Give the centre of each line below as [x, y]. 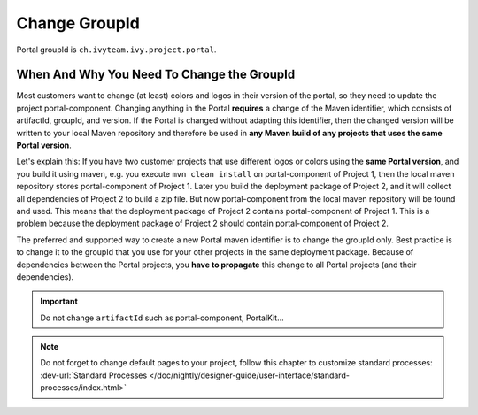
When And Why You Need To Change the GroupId [156, 75]
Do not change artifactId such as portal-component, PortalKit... [162, 318]
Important [59, 302]
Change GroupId [78, 23]
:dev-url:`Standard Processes [94, 375]
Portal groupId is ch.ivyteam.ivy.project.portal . [116, 50]
